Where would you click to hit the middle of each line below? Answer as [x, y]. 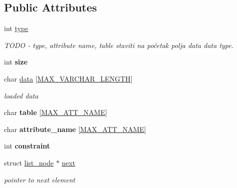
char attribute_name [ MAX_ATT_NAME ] [75, 129]
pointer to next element [40, 179]
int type [16, 28]
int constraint [27, 146]
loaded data [21, 95]
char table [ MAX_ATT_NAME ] [56, 112]
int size [16, 62]
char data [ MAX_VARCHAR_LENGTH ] [68, 78]
